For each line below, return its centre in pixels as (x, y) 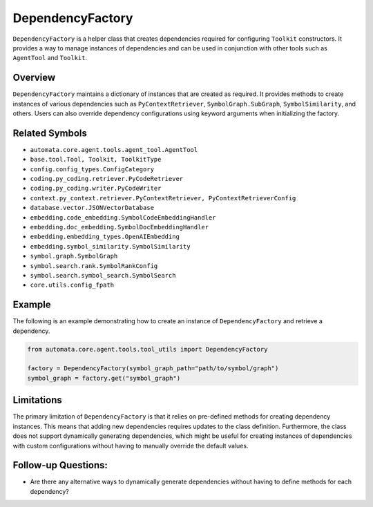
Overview (34, 78)
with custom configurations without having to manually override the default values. (131, 446)
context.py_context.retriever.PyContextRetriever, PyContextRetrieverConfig (163, 198)
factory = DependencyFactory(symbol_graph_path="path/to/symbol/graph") (153, 369)
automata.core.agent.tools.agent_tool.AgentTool (114, 150)
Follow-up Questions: (60, 465)
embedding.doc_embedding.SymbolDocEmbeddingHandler (119, 227)
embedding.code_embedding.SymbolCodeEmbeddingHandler (123, 217)
